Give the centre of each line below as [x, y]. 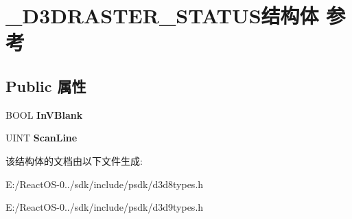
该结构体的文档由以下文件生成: [74, 160]
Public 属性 [46, 85]
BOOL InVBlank [44, 114]
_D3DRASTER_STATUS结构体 [162, 15]
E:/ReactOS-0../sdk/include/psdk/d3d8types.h [105, 184]
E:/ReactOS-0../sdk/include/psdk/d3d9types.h [105, 207]
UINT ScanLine [42, 138]
